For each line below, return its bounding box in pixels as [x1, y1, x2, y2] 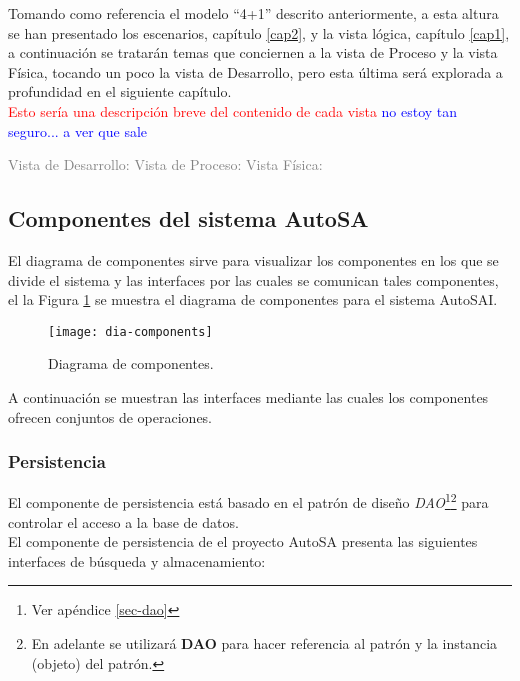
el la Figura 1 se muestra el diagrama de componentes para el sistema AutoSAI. [8, 289, 498, 310]
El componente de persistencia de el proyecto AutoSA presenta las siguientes [8, 531, 478, 552]
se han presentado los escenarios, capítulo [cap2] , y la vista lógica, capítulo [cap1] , [8, 22, 510, 43]
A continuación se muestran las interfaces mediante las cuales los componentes [8, 386, 489, 407]
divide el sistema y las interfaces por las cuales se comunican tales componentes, [8, 269, 499, 290]
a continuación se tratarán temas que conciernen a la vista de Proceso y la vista [8, 42, 498, 63]
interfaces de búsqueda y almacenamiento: [8, 550, 266, 571]
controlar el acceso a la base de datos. [8, 511, 239, 532]
